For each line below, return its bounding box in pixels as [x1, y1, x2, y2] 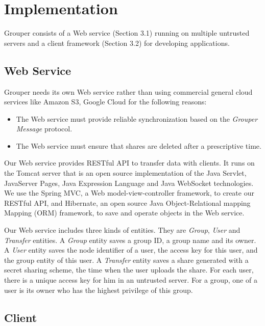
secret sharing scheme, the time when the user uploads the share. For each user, [4, 264, 254, 275]
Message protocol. [16, 123, 73, 134]
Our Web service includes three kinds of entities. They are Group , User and [4, 225, 240, 235]
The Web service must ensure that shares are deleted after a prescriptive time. [16, 140, 261, 151]
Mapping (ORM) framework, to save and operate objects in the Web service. [4, 207, 245, 218]
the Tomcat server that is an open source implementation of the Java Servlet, [4, 168, 247, 178]
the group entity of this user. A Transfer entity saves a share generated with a [4, 254, 249, 265]
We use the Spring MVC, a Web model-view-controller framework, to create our [4, 187, 254, 198]
